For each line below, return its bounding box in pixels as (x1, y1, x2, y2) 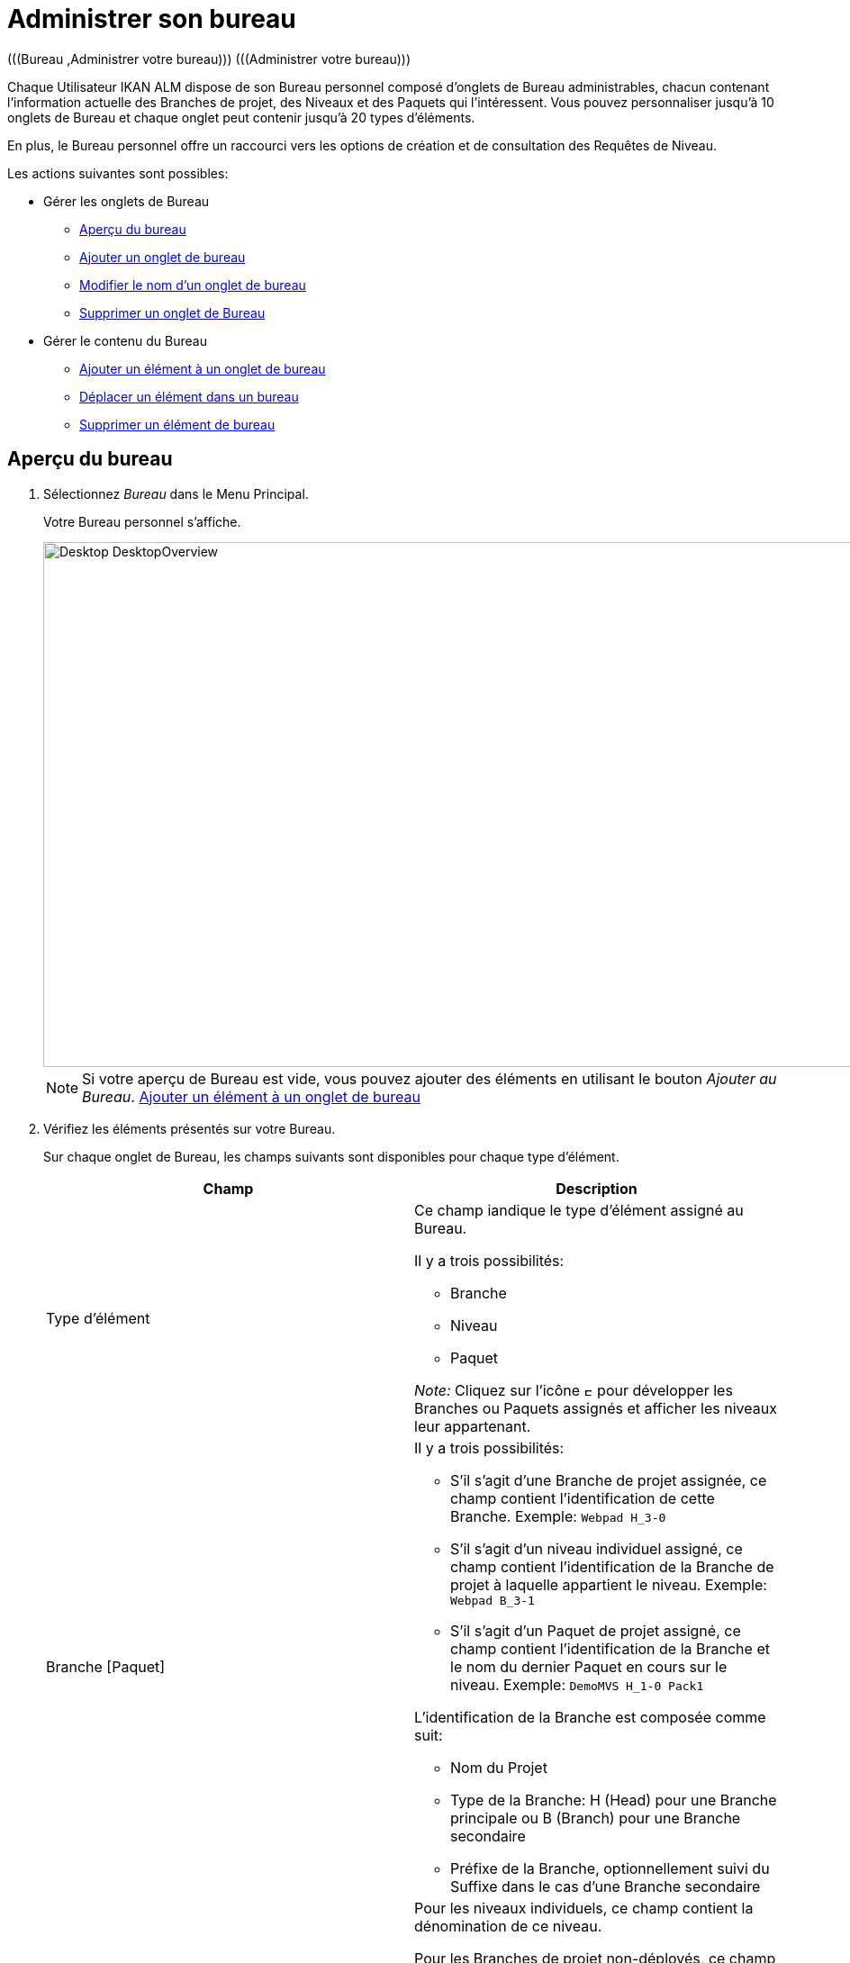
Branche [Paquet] (46, 1658, 166, 1677)
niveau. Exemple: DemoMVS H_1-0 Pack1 (450, 1675, 704, 1694)
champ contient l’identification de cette (450, 1488, 715, 1507)
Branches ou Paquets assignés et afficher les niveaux (414, 1398, 777, 1417)
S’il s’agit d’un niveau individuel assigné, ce (450, 1539, 743, 1558)
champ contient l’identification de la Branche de (450, 1557, 774, 1576)
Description (556, 1179, 637, 1198)
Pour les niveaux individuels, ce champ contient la (414, 1898, 754, 1917)
